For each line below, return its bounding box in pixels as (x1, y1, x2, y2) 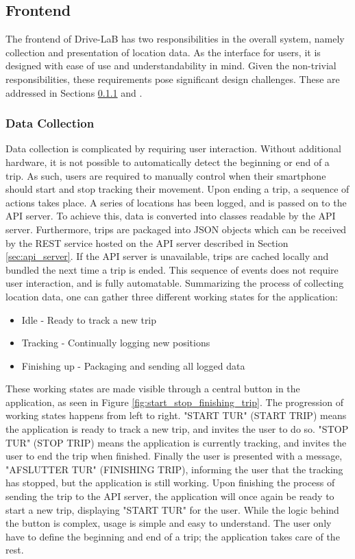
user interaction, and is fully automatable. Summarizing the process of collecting (5, 276, 344, 290)
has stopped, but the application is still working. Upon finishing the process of (5, 475, 335, 490)
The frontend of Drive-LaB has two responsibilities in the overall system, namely (5, 32, 345, 46)
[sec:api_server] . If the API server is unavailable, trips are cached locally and (5, 249, 329, 263)
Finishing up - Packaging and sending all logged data (21, 358, 245, 372)
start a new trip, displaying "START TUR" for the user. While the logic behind (5, 502, 339, 516)
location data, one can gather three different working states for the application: (5, 289, 338, 303)
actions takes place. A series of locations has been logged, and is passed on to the (5, 195, 347, 209)
